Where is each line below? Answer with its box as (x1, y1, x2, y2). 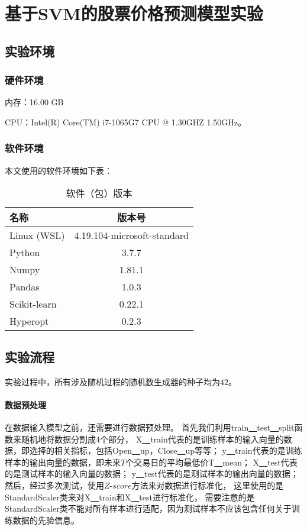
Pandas (9, 280, 40, 294)
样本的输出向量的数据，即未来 (5, 455, 121, 468)
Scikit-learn (9, 297, 57, 311)
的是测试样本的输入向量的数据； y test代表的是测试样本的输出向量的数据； (5, 467, 299, 480)
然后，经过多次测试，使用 (5, 479, 104, 491)
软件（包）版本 (66, 186, 133, 201)
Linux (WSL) (9, 228, 65, 243)
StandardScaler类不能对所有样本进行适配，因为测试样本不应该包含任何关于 (5, 502, 292, 515)
